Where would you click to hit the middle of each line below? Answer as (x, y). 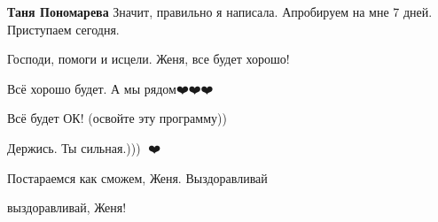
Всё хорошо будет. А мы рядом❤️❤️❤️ (110, 88)
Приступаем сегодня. (63, 29)
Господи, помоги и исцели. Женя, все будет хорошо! (149, 59)
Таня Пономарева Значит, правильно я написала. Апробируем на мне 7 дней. (220, 11)
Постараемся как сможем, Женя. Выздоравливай (137, 177)
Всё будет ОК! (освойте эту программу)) (117, 118)
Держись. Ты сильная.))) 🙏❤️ (84, 147)
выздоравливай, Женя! (67, 207)
